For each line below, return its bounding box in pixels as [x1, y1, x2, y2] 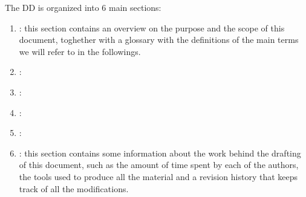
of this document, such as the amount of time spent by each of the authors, [19, 158, 299, 171]
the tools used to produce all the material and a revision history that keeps [19, 170, 298, 182]
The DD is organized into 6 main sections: [5, 1, 161, 13]
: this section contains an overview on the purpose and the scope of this [19, 21, 285, 34]
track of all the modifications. [19, 182, 129, 195]
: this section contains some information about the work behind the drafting [19, 146, 301, 159]
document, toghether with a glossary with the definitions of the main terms [19, 33, 299, 46]
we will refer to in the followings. [19, 45, 141, 57]
